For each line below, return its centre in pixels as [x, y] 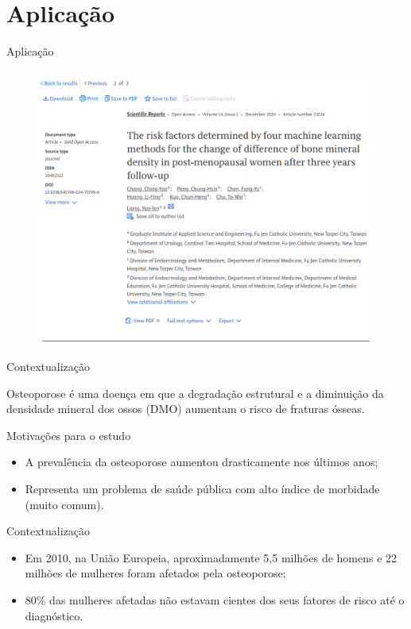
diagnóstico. [54, 615]
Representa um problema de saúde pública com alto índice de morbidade [202, 489]
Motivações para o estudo [69, 435]
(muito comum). [64, 504]
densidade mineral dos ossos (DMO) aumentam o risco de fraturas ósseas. [186, 409]
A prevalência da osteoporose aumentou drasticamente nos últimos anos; [202, 462]
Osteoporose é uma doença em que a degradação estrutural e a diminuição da [195, 393]
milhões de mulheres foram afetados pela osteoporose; [155, 573]
